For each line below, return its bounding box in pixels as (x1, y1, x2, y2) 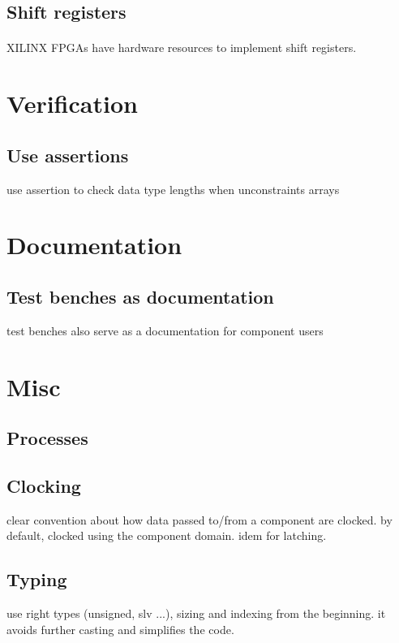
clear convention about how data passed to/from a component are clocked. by (6, 511, 393, 528)
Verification (6, 87, 138, 120)
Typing (6, 567, 67, 592)
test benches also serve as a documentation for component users (6, 321, 324, 339)
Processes (6, 425, 88, 451)
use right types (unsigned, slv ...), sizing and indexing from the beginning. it (6, 605, 386, 622)
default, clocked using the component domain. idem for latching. (6, 527, 327, 544)
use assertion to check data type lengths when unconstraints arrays (6, 180, 340, 197)
